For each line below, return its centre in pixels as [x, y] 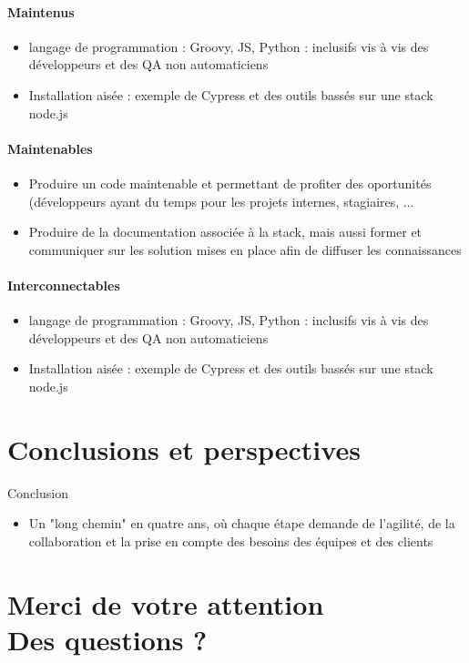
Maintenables [50, 148]
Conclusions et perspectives [184, 449]
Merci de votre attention [166, 603]
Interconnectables [64, 285]
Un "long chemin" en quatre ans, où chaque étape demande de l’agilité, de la [242, 523]
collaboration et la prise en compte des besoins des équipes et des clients [231, 541]
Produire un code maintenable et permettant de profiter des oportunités [230, 183]
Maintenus [41, 11]
